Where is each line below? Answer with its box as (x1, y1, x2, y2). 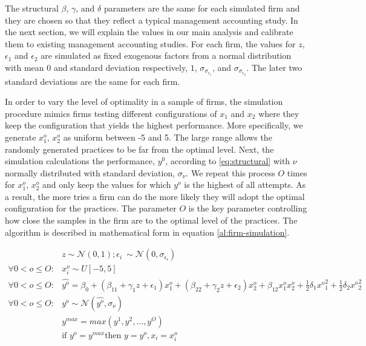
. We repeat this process (186, 166, 275, 179)
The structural (5, 2, 59, 14)
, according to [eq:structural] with (165, 155, 290, 167)
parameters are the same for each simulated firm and (103, 2, 300, 14)
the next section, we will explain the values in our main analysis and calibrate (5, 25, 293, 38)
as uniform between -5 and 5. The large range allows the (63, 130, 272, 143)
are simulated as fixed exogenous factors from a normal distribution (41, 49, 292, 62)
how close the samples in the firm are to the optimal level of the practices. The (5, 214, 298, 227)
